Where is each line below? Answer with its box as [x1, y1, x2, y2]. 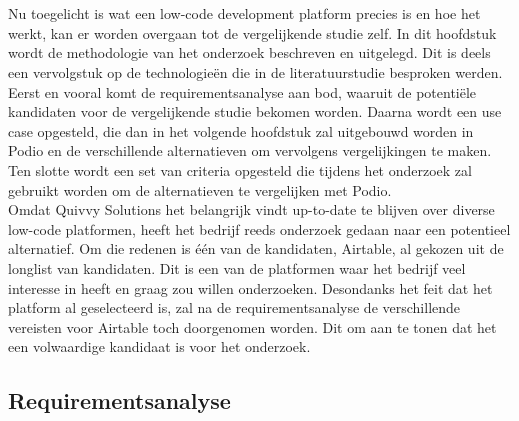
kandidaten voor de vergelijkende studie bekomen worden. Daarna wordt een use [8, 101, 502, 122]
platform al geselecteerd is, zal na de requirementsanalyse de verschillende [8, 297, 461, 318]
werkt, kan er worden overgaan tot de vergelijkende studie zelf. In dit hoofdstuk [8, 22, 497, 43]
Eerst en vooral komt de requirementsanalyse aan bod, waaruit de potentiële [8, 81, 477, 102]
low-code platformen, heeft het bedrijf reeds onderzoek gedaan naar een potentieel [8, 218, 511, 239]
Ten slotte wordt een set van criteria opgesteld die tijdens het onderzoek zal [8, 159, 472, 180]
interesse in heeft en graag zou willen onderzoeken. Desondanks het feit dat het [8, 277, 493, 298]
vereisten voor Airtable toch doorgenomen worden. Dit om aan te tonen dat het [8, 316, 497, 337]
